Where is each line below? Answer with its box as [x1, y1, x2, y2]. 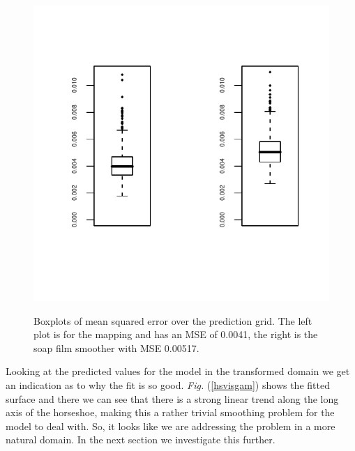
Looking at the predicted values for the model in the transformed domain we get [6, 364, 350, 379]
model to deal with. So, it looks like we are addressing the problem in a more [6, 418, 335, 433]
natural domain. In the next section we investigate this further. [6, 432, 275, 447]
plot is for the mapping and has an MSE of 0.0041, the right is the [33, 327, 318, 342]
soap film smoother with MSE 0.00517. [33, 340, 199, 355]
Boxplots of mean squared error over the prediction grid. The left [33, 313, 312, 328]
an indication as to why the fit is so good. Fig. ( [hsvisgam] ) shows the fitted [6, 377, 330, 392]
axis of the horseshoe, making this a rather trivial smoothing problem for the [6, 405, 335, 420]
